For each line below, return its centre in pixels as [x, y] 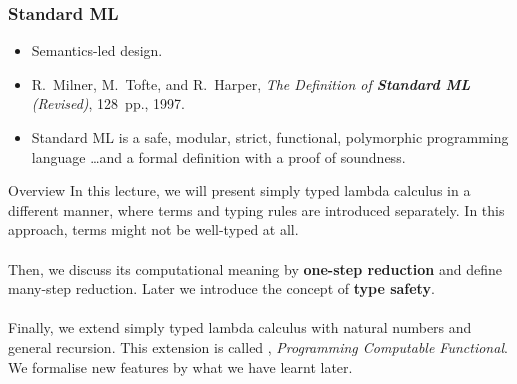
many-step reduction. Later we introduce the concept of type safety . [221, 288]
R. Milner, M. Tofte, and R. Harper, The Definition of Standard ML [251, 83]
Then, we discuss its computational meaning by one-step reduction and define [255, 268]
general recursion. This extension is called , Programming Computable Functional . [258, 346]
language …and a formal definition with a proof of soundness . [218, 156]
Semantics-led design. [97, 50]
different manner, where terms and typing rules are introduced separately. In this [256, 209]
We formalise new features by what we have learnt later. [180, 366]
